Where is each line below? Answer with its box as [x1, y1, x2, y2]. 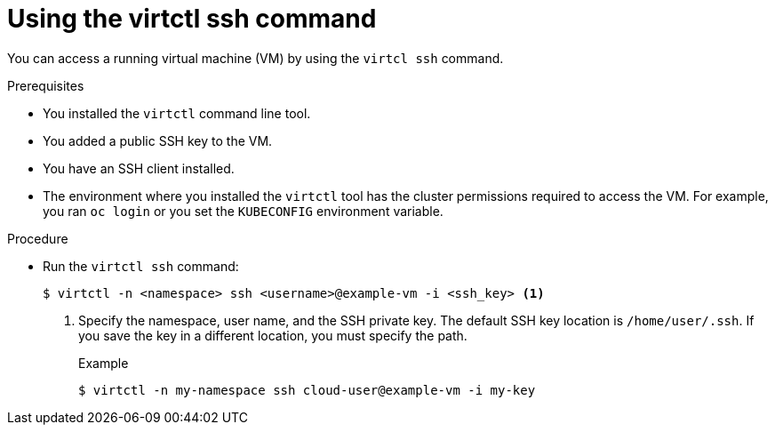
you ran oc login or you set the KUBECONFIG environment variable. [43, 203, 443, 219]
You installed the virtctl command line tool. [43, 105, 311, 121]
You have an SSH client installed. [43, 160, 235, 176]
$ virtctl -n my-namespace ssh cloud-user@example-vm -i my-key [78, 382, 536, 397]
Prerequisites [7, 77, 84, 93]
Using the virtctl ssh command [7, 4, 377, 34]
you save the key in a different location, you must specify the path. [78, 327, 467, 343]
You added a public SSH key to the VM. [43, 132, 273, 148]
